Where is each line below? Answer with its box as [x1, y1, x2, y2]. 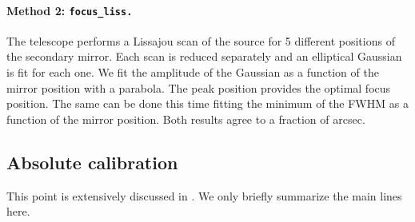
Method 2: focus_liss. [6, 2, 133, 18]
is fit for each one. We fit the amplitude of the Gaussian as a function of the [6, 64, 379, 81]
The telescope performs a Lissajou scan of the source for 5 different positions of [6, 32, 395, 49]
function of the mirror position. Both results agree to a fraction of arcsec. [6, 110, 365, 127]
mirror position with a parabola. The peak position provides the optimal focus [6, 79, 391, 96]
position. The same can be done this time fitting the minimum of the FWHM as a [6, 95, 409, 112]
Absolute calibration [6, 149, 178, 174]
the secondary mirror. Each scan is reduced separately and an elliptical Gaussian [6, 48, 402, 65]
